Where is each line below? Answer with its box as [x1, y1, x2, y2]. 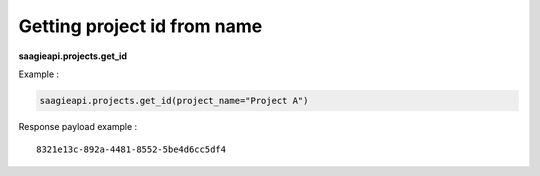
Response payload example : [18, 120, 138, 132]
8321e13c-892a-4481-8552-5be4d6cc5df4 [36, 144, 227, 155]
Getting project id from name [18, 15, 263, 37]
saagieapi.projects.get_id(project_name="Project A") [39, 95, 309, 106]
